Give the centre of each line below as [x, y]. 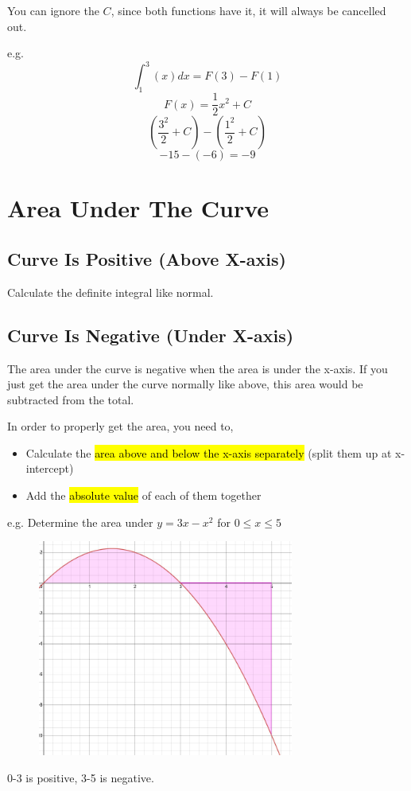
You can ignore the [53, 10]
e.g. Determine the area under [80, 522]
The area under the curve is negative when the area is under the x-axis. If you [198, 368]
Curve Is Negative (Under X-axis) [151, 335]
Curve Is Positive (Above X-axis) [147, 258]
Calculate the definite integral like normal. [111, 292]
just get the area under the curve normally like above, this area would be [185, 384]
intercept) [50, 468]
